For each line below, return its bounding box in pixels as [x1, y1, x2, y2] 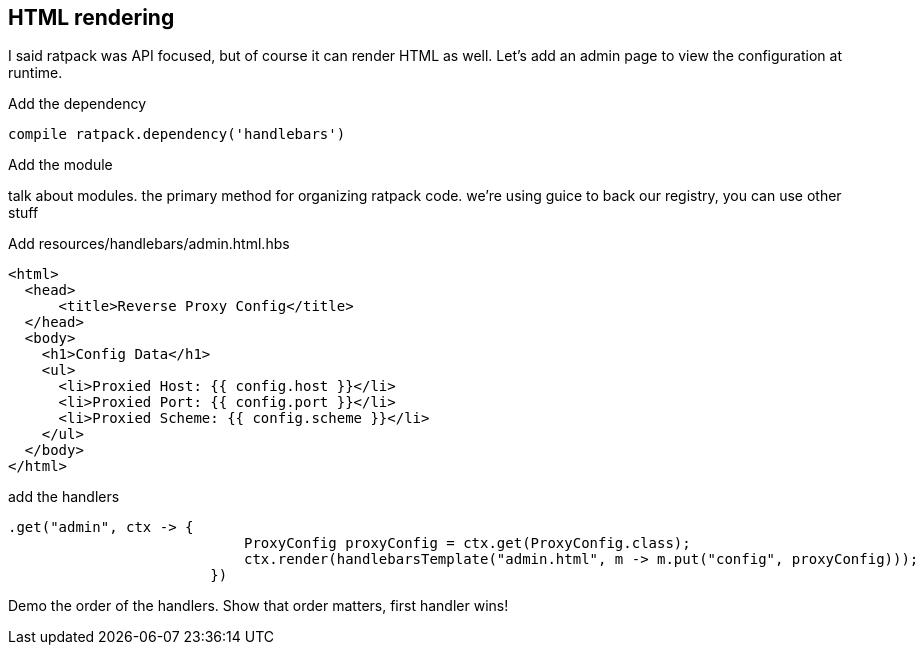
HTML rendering [8, 5, 175, 30]
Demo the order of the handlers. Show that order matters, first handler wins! [8, 597, 509, 615]
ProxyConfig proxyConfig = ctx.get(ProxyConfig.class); [244, 535, 691, 552]
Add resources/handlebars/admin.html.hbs [8, 235, 290, 253]
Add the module [8, 156, 113, 174]
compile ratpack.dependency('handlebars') [8, 126, 346, 143]
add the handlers [8, 488, 120, 506]
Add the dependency [8, 95, 147, 113]
